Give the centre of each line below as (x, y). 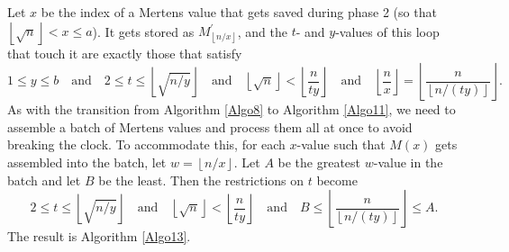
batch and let (44, 180)
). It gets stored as (143, 31)
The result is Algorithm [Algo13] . (99, 236)
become (337, 180)
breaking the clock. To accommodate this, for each (146, 144)
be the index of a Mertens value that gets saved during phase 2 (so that (239, 12)
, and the (262, 31)
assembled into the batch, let (87, 162)
